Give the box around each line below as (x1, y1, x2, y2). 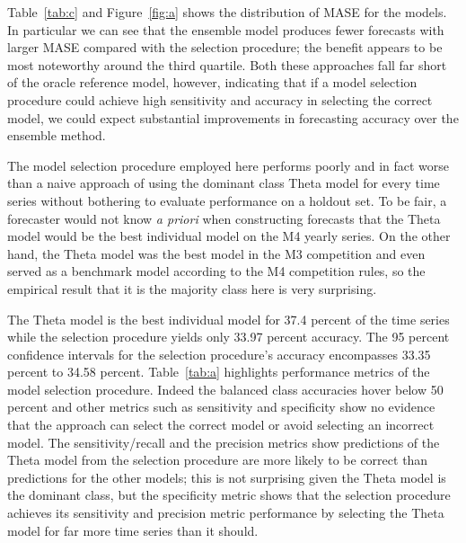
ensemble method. (7, 126, 106, 145)
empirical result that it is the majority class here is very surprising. (7, 279, 377, 298)
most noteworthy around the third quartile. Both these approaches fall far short (7, 55, 447, 74)
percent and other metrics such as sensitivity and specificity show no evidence (7, 397, 435, 416)
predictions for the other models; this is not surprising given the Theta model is (7, 467, 446, 486)
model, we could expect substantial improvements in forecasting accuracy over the (7, 108, 459, 127)
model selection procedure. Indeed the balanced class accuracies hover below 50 (7, 379, 444, 398)
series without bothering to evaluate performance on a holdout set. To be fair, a (7, 191, 447, 209)
